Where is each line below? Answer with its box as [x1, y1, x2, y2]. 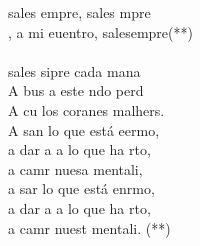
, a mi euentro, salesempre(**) [8, 21, 193, 42]
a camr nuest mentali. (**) [8, 217, 171, 238]
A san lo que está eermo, [8, 119, 160, 140]
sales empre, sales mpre [8, 2, 151, 22]
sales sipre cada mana [8, 60, 141, 81]
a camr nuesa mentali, [8, 158, 143, 179]
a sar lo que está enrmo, [8, 178, 155, 199]
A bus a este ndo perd [8, 80, 144, 101]
